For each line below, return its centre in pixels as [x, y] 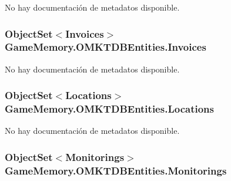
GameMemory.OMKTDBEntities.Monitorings [116, 170]
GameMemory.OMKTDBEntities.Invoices [106, 47]
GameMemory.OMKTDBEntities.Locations [109, 109]
